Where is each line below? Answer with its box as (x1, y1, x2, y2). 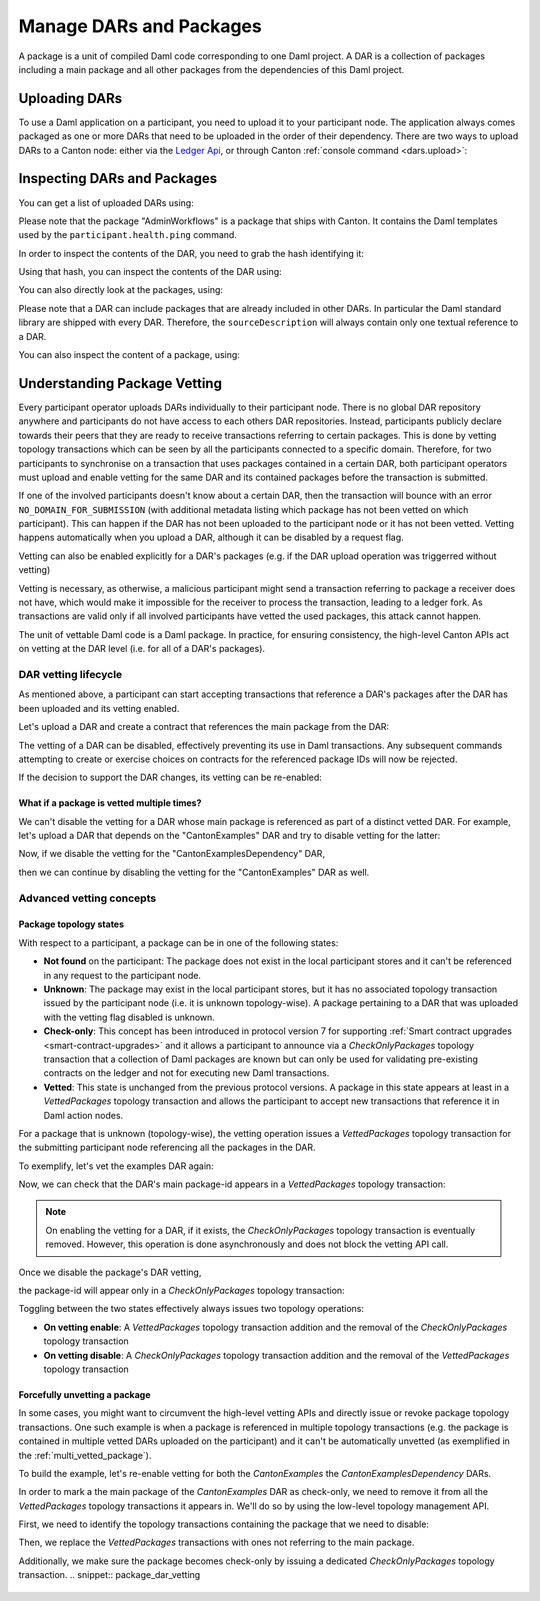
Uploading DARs (18, 90, 123, 107)
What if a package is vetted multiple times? (18, 797, 202, 809)
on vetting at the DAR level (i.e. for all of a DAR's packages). (18, 643, 265, 655)
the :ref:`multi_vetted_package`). (18, 1449, 152, 1461)
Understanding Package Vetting (18, 375, 222, 392)
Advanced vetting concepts (18, 891, 157, 905)
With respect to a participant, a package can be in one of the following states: (18, 936, 339, 949)
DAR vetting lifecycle (18, 667, 123, 681)
